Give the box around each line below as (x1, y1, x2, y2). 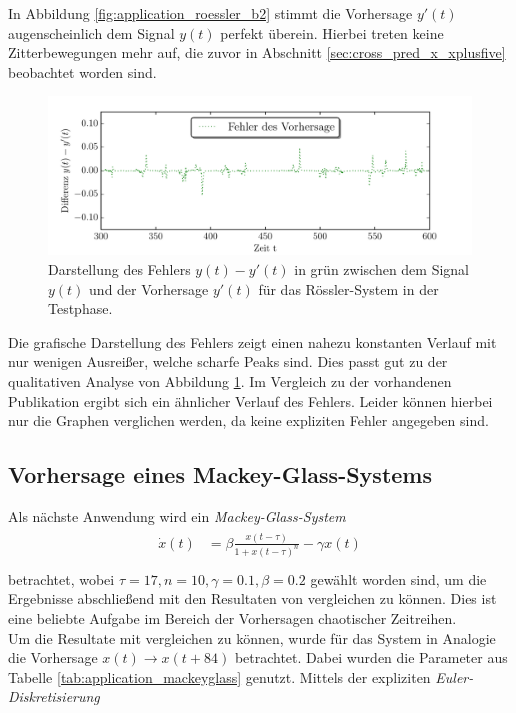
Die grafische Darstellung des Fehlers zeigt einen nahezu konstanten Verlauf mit (8, 331, 497, 352)
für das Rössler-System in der (258, 278, 439, 299)
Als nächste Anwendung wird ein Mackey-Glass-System (8, 505, 346, 526)
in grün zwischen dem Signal (294, 258, 470, 279)
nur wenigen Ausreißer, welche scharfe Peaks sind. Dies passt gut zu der (8, 351, 448, 372)
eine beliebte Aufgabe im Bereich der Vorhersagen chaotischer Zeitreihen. (8, 607, 457, 628)
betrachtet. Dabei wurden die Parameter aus (234, 647, 508, 668)
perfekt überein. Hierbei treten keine (220, 22, 444, 43)
